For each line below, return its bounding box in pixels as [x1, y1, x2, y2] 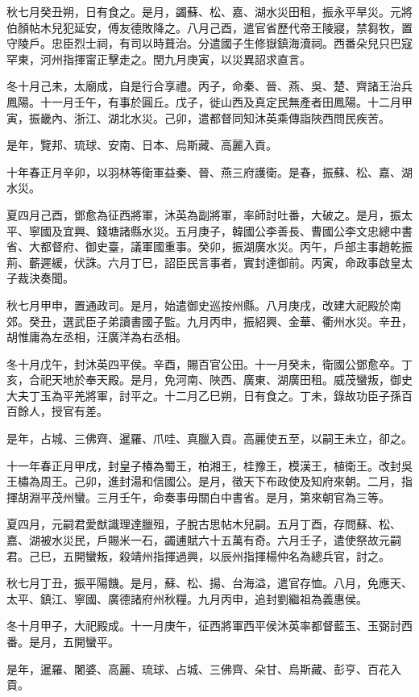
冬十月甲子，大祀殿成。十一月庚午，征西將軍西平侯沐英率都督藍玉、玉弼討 [6, 617, 401, 634]
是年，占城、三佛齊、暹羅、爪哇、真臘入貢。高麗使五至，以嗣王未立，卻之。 [6, 430, 413, 447]
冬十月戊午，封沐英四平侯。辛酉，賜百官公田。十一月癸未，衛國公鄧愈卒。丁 [6, 355, 413, 372]
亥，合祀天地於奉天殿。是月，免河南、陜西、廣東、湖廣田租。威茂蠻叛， [6, 371, 390, 388]
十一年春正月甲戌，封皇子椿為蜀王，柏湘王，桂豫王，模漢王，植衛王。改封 [6, 457, 401, 474]
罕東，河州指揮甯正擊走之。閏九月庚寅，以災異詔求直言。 [6, 50, 311, 67]
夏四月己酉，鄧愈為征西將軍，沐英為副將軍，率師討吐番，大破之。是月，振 [6, 206, 401, 223]
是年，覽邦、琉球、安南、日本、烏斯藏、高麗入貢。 [6, 136, 277, 153]
